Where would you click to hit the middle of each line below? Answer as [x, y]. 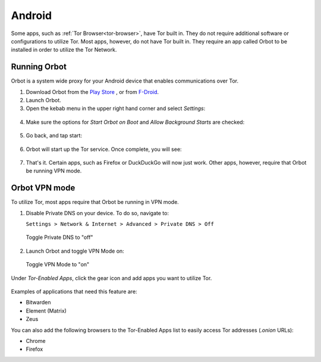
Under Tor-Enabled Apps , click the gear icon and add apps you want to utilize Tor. [111, 278]
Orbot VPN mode [43, 188]
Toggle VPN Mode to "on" [58, 265]
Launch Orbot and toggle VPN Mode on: [75, 251]
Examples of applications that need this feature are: [74, 292]
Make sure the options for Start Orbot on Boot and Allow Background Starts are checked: [135, 122]
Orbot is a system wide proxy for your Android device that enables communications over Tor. [125, 81]
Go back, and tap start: [54, 136]
